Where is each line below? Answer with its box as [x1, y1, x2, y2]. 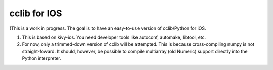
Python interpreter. [22, 55, 62, 61]
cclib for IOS [9, 8, 62, 19]
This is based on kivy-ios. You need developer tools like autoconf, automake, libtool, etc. [22, 34, 206, 40]
